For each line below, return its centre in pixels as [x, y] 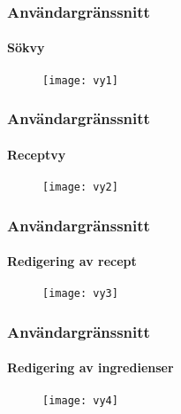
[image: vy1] [80, 80]
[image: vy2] [80, 187]
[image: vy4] [80, 400]
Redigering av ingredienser [90, 367]
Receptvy [37, 154]
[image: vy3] [80, 294]
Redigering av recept [72, 261]
